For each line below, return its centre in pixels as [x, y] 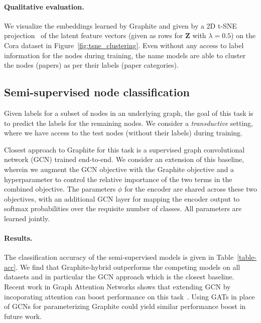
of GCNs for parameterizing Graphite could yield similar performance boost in [125, 306]
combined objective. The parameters [60, 189]
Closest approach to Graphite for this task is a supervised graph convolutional [124, 149]
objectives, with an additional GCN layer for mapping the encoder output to [122, 198]
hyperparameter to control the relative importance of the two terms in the [118, 179]
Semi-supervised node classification [97, 92]
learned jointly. [27, 218]
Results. [18, 238]
